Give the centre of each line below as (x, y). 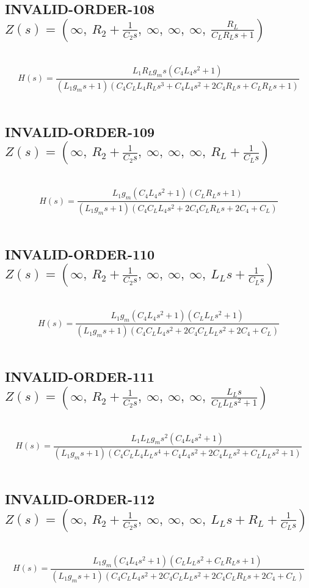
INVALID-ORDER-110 (80, 254)
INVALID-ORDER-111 (80, 377)
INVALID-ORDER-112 (80, 499)
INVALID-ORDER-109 (80, 131)
